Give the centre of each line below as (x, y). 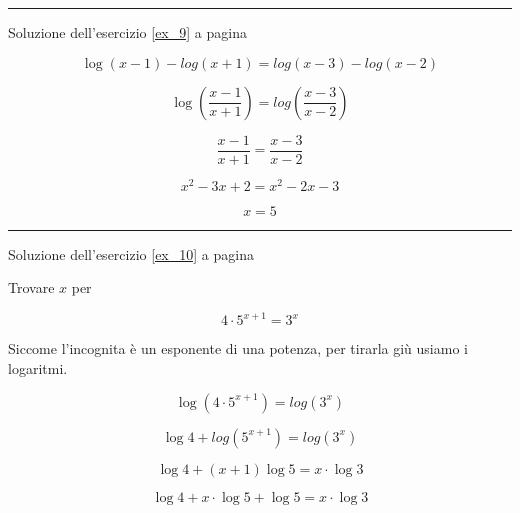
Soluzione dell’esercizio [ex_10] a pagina (131, 253)
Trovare (31, 287)
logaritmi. (38, 368)
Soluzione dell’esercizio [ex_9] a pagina (127, 32)
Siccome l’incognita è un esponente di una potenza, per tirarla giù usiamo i (238, 348)
